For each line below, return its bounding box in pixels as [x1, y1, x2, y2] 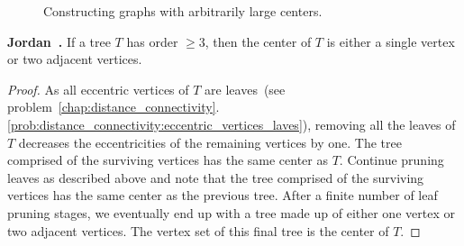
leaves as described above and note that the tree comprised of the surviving [7, 168, 424, 187]
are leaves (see [205, 79, 286, 98]
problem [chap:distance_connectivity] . [7, 97, 220, 116]
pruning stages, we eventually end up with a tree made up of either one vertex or [7, 203, 455, 222]
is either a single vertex [326, 32, 455, 50]
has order [126, 32, 178, 50]
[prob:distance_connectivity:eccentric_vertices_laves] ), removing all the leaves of [7, 114, 456, 133]
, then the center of [205, 32, 312, 50]
